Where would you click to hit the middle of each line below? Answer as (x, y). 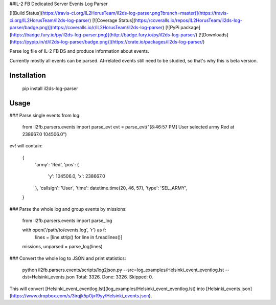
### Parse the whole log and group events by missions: (68, 209)
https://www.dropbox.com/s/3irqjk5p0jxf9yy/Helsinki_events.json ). (82, 296)
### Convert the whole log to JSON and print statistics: (68, 258)
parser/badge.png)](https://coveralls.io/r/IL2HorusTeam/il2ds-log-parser (86, 28)
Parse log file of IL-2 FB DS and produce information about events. (79, 51)
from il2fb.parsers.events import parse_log (67, 221)
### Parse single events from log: (45, 116)
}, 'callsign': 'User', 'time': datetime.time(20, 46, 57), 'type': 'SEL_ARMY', (111, 188)
